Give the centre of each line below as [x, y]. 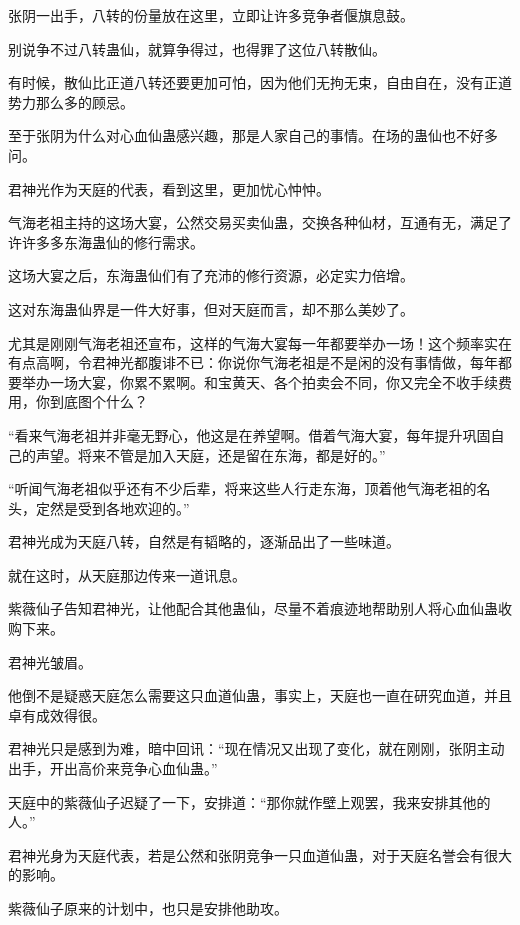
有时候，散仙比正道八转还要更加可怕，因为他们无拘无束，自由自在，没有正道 [260, 82]
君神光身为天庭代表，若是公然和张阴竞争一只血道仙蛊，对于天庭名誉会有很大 [260, 854]
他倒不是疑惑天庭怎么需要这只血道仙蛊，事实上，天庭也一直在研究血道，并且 [260, 695]
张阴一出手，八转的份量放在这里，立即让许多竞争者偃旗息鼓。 [211, 15]
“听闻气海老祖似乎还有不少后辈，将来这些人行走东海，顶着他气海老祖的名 [249, 488]
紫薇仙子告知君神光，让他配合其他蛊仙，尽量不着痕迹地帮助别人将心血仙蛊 [253, 608]
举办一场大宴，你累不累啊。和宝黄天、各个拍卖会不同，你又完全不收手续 [259, 381]
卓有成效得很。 [57, 714]
